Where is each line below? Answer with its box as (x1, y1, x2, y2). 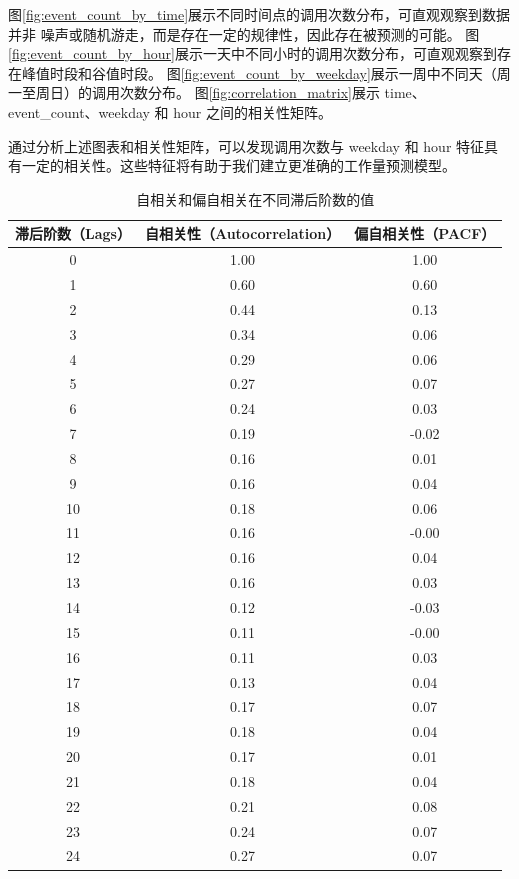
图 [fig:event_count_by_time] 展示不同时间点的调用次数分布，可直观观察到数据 (8, 4, 511, 24)
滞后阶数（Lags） (15, 223, 131, 244)
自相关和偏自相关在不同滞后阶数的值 (136, 188, 375, 209)
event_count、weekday (8, 101, 150, 122)
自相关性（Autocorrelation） (144, 223, 341, 244)
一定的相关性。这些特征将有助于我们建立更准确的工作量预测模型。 (21, 155, 456, 176)
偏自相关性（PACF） (354, 223, 496, 244)
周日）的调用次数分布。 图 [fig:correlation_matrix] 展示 (35, 82, 380, 103)
